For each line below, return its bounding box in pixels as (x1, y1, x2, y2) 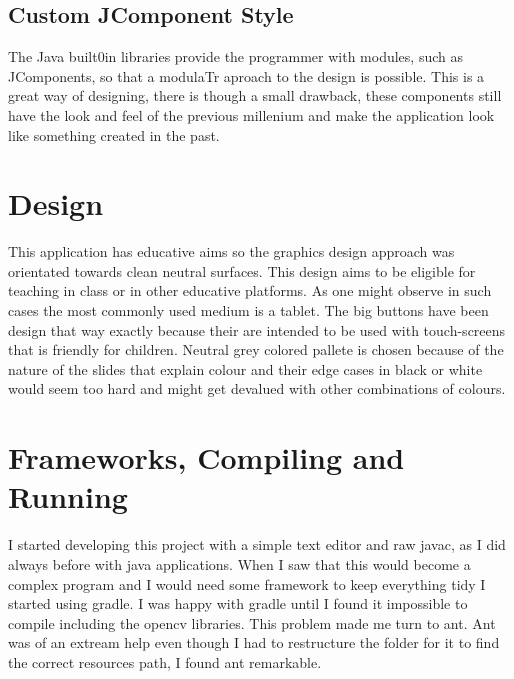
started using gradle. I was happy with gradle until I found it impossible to (8, 593, 468, 614)
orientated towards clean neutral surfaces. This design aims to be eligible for (8, 260, 476, 281)
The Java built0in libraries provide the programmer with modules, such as (8, 46, 463, 67)
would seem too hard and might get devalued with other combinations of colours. (8, 378, 506, 399)
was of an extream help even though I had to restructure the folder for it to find (8, 632, 500, 653)
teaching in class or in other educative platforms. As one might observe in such (8, 280, 492, 301)
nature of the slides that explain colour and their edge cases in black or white (8, 358, 483, 379)
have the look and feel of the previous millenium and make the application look (8, 104, 495, 125)
